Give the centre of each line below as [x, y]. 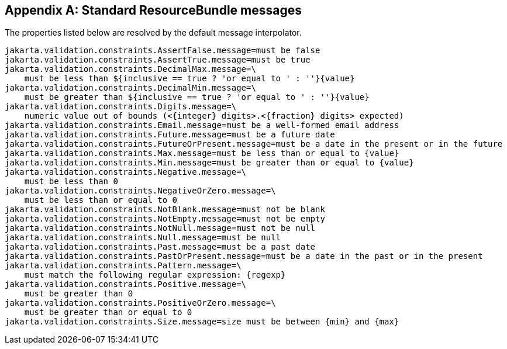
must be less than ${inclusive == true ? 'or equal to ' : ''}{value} [189, 79]
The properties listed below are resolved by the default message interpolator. [153, 33]
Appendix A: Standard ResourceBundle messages [154, 10]
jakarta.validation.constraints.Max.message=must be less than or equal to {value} [202, 153]
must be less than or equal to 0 [101, 200]
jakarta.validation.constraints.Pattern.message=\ [123, 266]
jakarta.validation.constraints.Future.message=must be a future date [170, 135]
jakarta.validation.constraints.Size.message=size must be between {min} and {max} [202, 322]
